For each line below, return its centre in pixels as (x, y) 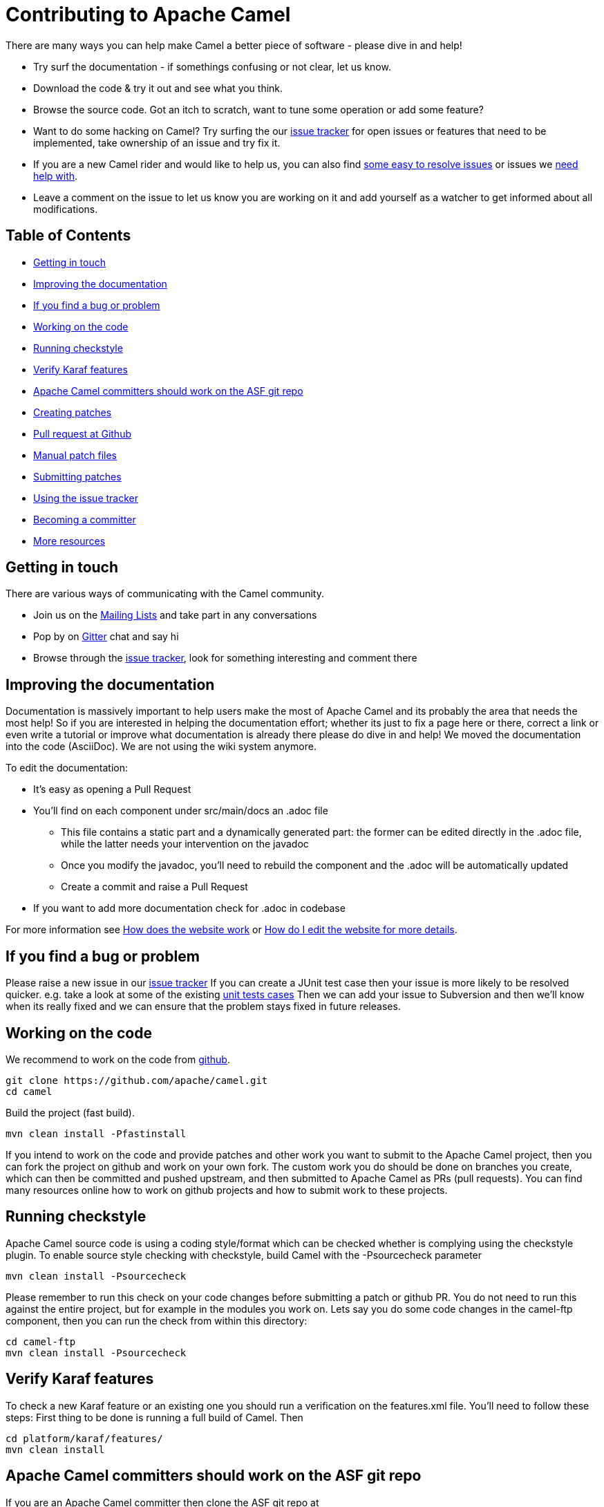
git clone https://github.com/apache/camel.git (137, 1080)
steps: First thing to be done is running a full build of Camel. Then (154, 1417)
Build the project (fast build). (70, 1112)
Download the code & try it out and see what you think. (158, 88)
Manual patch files (75, 455)
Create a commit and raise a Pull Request (154, 887)
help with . (56, 176)
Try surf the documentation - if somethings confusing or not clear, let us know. (212, 66)
